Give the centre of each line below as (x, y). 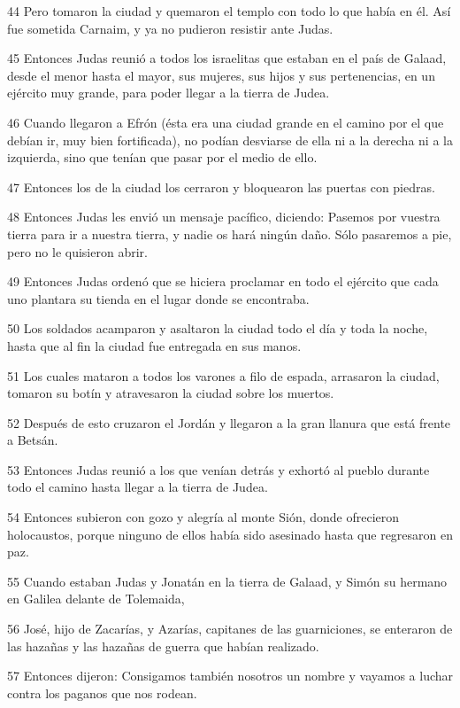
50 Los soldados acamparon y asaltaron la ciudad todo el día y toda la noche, (218, 328)
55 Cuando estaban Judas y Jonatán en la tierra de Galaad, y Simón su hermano (227, 581)
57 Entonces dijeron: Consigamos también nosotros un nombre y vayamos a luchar (230, 676)
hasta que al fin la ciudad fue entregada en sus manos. (154, 345)
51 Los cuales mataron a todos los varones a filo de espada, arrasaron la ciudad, (223, 375)
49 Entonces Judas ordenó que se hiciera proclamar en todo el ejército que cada (223, 281)
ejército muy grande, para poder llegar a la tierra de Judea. (169, 93)
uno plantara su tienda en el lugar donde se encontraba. (158, 298)
